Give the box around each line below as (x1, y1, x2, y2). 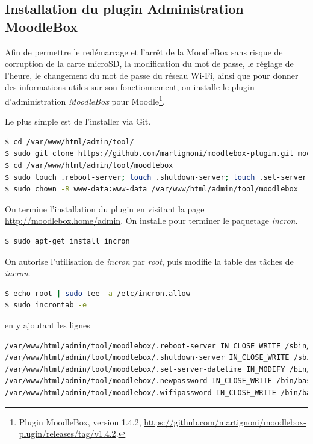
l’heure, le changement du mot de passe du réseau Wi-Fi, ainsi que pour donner (5, 69, 299, 81)
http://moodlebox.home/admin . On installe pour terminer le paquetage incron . (5, 214, 298, 227)
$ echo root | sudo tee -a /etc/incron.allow (5, 289, 190, 298)
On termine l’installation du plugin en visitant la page (5, 202, 205, 215)
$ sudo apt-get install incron (5, 236, 130, 245)
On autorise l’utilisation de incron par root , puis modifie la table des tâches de (5, 254, 294, 267)
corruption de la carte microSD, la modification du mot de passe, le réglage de (5, 57, 294, 70)
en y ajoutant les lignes (5, 318, 90, 331)
